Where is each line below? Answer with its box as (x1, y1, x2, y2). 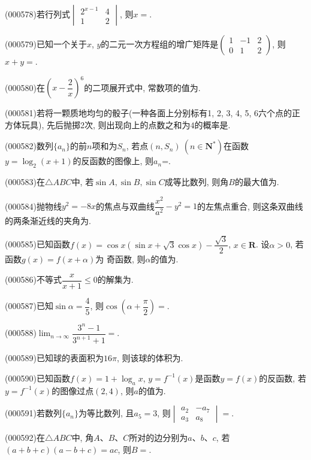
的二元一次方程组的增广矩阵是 (101, 38, 219, 50)
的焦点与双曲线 (96, 199, 155, 212)
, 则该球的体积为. (116, 352, 183, 364)
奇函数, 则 (106, 253, 146, 265)
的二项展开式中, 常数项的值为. (84, 81, 201, 93)
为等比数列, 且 (78, 407, 134, 419)
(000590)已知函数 (5, 371, 70, 384)
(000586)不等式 (5, 273, 62, 286)
